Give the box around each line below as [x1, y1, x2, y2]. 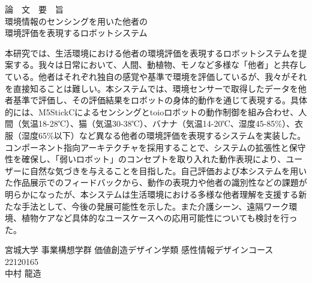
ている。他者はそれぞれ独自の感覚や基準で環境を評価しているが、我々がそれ [5, 70, 307, 82]
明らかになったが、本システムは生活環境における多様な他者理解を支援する [5, 187, 299, 200]
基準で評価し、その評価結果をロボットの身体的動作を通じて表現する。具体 [13, 94, 307, 106]
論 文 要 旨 [5, 3, 64, 15]
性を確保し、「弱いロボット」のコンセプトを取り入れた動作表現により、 [5, 153, 286, 165]
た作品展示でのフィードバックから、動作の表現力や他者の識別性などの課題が [5, 176, 307, 189]
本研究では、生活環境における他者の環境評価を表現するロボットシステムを [5, 46, 299, 59]
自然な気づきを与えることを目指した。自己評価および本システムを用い [29, 164, 307, 177]
